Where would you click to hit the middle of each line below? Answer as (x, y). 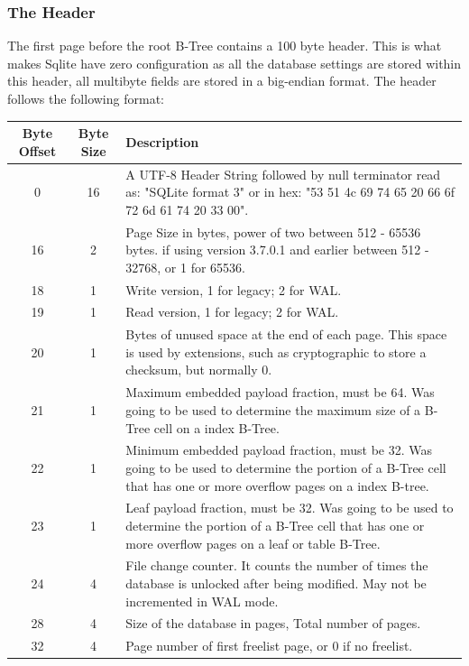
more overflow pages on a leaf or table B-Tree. (253, 543)
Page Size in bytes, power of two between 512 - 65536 (273, 231)
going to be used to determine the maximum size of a (273, 409)
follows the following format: (86, 98)
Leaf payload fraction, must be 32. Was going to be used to (290, 508)
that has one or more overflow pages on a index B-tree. (277, 485)
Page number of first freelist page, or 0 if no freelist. (269, 646)
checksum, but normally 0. (199, 370)
